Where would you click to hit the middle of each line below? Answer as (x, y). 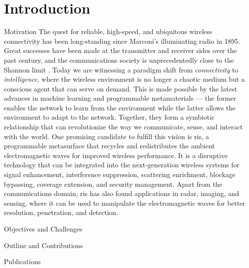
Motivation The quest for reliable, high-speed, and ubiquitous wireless (108, 31)
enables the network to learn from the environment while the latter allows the (120, 107)
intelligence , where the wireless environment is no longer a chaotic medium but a (124, 79)
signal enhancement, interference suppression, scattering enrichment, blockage (120, 174)
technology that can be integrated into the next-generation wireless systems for (122, 165)
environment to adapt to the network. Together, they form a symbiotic (109, 117)
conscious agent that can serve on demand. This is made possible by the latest (121, 88)
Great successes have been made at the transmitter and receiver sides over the (120, 50)
